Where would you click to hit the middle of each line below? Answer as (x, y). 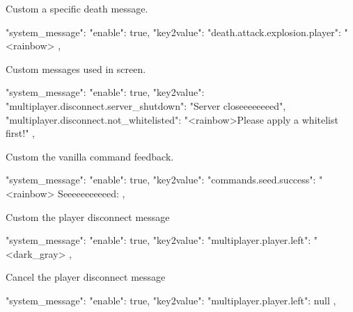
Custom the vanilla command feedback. (90, 156)
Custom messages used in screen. (76, 68)
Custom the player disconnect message (88, 216)
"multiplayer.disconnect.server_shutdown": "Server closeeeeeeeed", (146, 105)
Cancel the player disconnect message (86, 277)
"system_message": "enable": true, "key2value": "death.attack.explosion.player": (173, 32)
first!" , (20, 133)
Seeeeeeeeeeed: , (92, 193)
